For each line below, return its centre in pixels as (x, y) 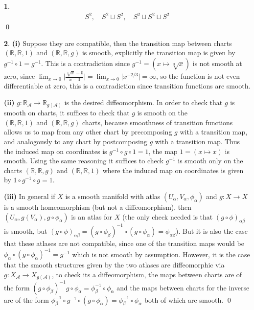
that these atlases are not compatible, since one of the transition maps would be (124, 243)
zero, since (20, 76)
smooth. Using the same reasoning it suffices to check (84, 161)
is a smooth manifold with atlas (113, 196)
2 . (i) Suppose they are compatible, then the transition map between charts (118, 43)
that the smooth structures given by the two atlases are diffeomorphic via (114, 265)
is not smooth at (217, 63)
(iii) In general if (30, 196)
